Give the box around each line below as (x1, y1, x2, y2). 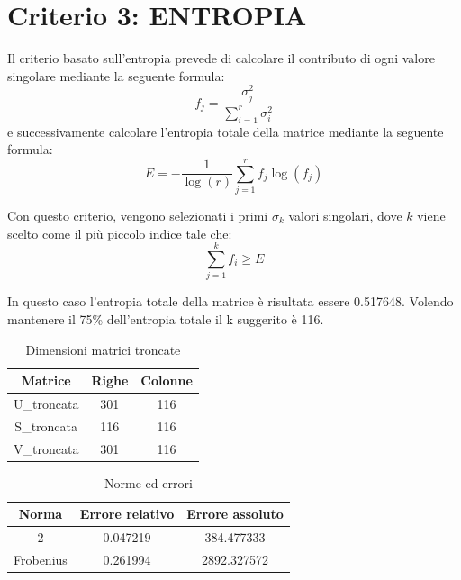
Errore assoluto (186, 504, 284, 523)
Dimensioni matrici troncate (25, 340, 181, 358)
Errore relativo (79, 504, 175, 523)
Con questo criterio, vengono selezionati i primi (7, 206, 268, 225)
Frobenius (14, 550, 68, 569)
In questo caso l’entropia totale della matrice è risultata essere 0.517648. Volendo (7, 292, 454, 311)
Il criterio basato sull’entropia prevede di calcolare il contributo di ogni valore (7, 49, 435, 68)
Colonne (140, 371, 193, 390)
